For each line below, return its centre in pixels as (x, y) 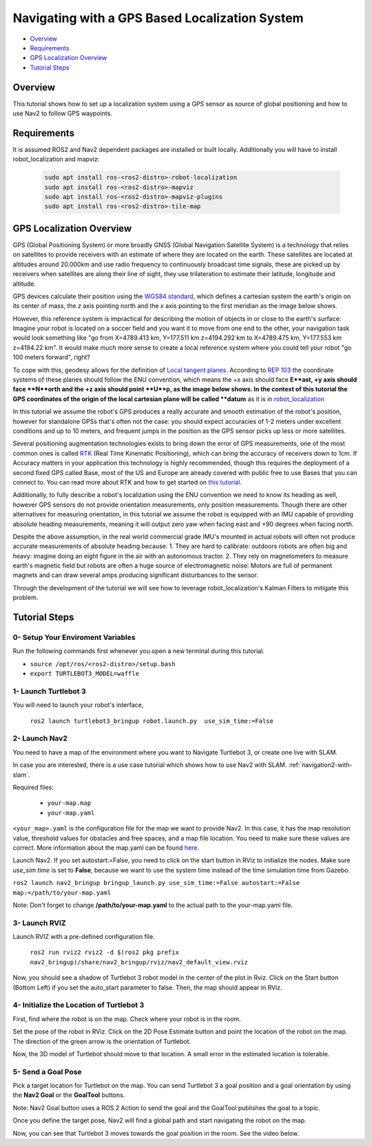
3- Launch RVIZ (39, 923)
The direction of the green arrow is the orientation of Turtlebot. (102, 1041)
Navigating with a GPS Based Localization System (158, 18)
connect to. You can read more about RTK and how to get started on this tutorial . (127, 482)
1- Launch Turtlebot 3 (49, 691)
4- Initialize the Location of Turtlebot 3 (79, 1005)
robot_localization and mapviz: (56, 159)
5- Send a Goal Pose (47, 1071)
